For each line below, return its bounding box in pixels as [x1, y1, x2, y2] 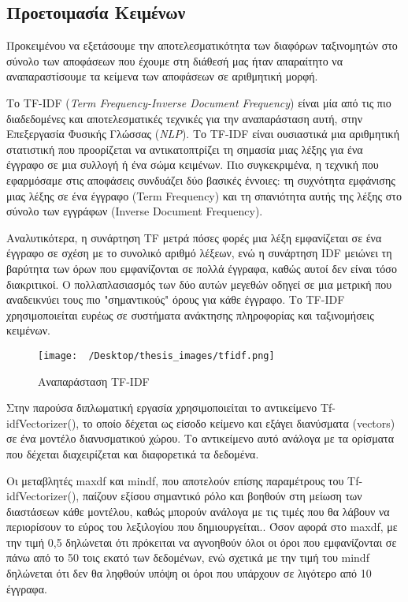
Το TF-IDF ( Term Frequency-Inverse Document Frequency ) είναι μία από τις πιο [6, 94, 391, 110]
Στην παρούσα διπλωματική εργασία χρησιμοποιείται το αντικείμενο [6, 399, 317, 416]
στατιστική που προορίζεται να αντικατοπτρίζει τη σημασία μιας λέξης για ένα [6, 140, 363, 157]
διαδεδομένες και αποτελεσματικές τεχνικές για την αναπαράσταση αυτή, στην [6, 110, 362, 126]
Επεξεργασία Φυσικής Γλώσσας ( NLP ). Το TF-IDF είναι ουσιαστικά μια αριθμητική [6, 125, 399, 142]
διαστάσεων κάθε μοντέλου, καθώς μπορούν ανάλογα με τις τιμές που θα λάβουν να [6, 503, 390, 519]
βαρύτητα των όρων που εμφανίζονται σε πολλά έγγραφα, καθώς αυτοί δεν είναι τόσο [6, 260, 397, 276]
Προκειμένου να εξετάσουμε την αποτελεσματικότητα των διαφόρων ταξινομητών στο [6, 37, 398, 54]
